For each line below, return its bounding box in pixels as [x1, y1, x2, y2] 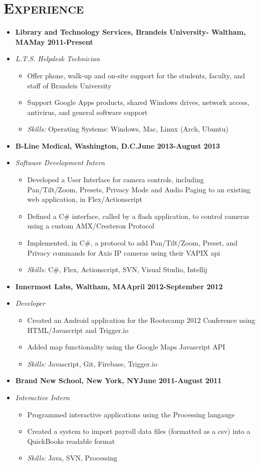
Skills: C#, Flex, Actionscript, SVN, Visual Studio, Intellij [27, 264, 207, 275]
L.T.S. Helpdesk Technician [15, 53, 100, 64]
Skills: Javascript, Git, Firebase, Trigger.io [27, 358, 157, 369]
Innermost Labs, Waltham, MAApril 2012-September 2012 [15, 281, 223, 291]
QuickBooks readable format [27, 435, 115, 446]
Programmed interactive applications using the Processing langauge [27, 409, 235, 419]
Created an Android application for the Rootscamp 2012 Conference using [27, 315, 255, 325]
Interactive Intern [15, 392, 70, 402]
